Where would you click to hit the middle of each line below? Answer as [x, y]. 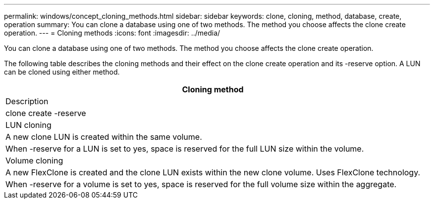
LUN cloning [28, 125]
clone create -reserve [46, 113]
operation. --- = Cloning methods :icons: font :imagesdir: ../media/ [112, 33]
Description [27, 101]
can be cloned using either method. [62, 72]
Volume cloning [34, 161]
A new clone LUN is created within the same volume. [104, 137]
